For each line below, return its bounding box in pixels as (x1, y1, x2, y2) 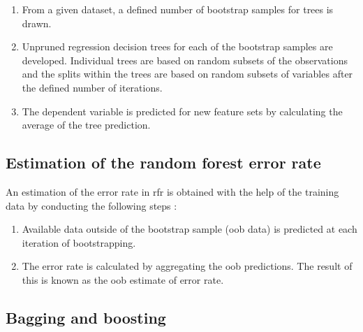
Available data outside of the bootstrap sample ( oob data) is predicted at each (22, 222, 357, 236)
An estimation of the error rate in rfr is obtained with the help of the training (6, 184, 339, 199)
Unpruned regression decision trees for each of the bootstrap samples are (22, 39, 333, 54)
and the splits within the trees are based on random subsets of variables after (22, 66, 353, 81)
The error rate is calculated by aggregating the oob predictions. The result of (22, 259, 353, 273)
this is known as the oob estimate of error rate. (22, 272, 224, 287)
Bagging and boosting (6, 306, 166, 328)
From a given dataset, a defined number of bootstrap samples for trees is (22, 2, 334, 16)
